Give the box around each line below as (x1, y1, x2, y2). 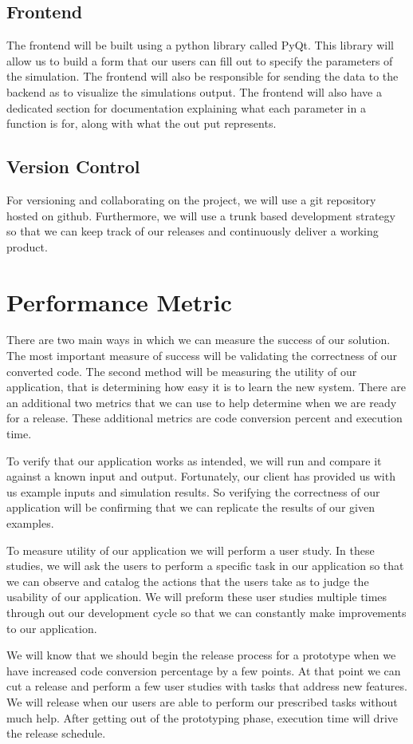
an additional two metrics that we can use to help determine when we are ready (6, 394, 397, 410)
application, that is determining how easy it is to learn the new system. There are (6, 378, 407, 395)
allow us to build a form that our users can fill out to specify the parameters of (6, 52, 393, 69)
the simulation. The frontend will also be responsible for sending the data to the (6, 68, 399, 85)
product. (6, 238, 48, 255)
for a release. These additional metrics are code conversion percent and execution (6, 410, 403, 426)
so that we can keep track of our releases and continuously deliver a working (6, 223, 379, 239)
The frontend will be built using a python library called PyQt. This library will (6, 37, 394, 53)
